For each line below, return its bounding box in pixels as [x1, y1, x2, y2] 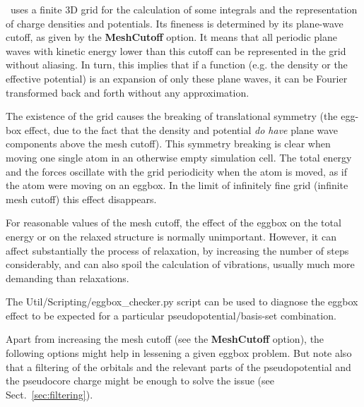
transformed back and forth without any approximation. [6, 85, 249, 99]
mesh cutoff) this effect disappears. [6, 191, 157, 206]
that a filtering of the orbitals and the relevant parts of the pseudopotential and [6, 359, 351, 374]
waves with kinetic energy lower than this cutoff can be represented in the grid [6, 43, 346, 58]
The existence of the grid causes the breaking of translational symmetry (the [6, 109, 338, 123]
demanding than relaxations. [6, 270, 129, 285]
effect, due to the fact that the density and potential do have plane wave [24, 122, 339, 137]
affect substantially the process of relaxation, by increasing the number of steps [6, 243, 349, 257]
